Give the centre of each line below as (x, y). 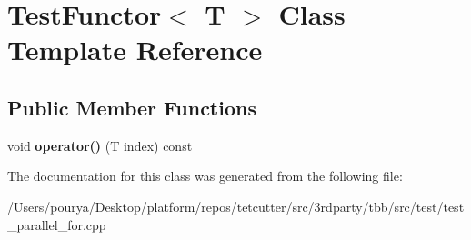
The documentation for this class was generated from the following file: (205, 176)
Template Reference (135, 50)
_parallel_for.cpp (57, 224)
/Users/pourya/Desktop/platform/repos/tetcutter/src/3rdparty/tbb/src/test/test (236, 206)
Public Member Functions (132, 107)
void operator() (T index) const (100, 145)
